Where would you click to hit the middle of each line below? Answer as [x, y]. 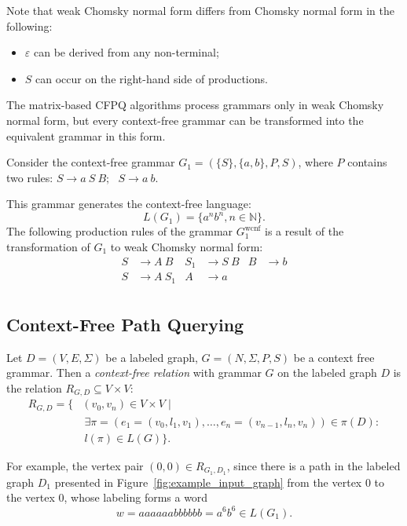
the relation [34, 388]
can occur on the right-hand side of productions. [152, 78]
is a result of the [304, 231]
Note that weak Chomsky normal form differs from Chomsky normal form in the [200, 10]
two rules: [30, 177]
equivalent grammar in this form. [86, 135]
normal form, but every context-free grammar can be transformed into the [185, 120]
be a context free [334, 357]
